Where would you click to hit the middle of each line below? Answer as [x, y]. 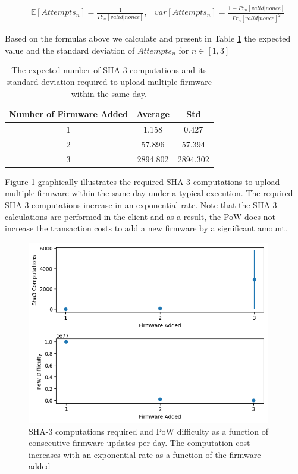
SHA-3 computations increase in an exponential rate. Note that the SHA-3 [141, 205]
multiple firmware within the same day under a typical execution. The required [149, 193]
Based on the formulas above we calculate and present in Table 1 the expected [148, 38]
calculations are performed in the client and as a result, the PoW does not [140, 216]
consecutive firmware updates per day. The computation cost [139, 443]
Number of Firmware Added [69, 114]
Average [153, 114]
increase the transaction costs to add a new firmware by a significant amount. [146, 228]
